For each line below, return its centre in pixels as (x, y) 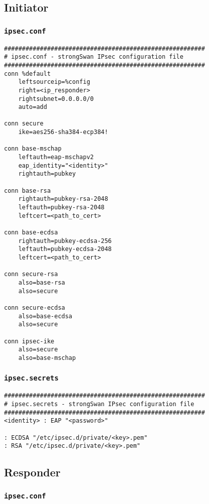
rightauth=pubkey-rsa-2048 (63, 199)
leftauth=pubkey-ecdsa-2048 (65, 249)
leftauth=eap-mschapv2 (56, 157)
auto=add (33, 107)
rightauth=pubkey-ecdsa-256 (65, 241)
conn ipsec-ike (29, 341)
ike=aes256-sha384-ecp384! (63, 132)
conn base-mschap (33, 149)
